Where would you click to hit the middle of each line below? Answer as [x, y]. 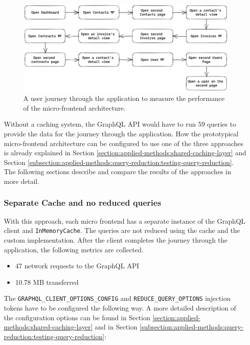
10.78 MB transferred [47, 282]
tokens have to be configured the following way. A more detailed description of [120, 307]
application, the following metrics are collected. [74, 249]
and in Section [116, 327]
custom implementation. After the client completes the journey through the [116, 239]
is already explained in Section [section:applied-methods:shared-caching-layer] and [125, 153]
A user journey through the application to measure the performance [124, 98]
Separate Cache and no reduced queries [83, 203]
